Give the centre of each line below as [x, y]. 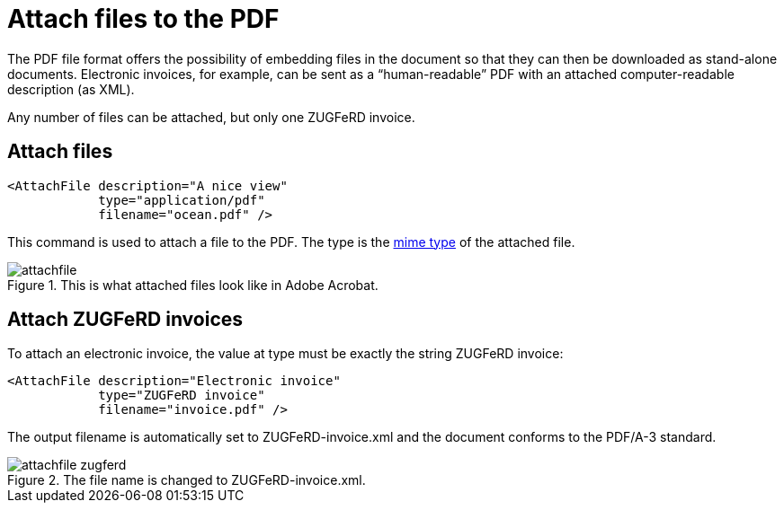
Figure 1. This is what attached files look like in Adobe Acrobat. [193, 285]
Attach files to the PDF [143, 19]
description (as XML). [71, 89]
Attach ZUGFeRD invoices [125, 320]
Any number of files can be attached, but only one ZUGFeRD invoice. [211, 117]
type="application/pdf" [182, 200]
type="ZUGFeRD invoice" [182, 396]
